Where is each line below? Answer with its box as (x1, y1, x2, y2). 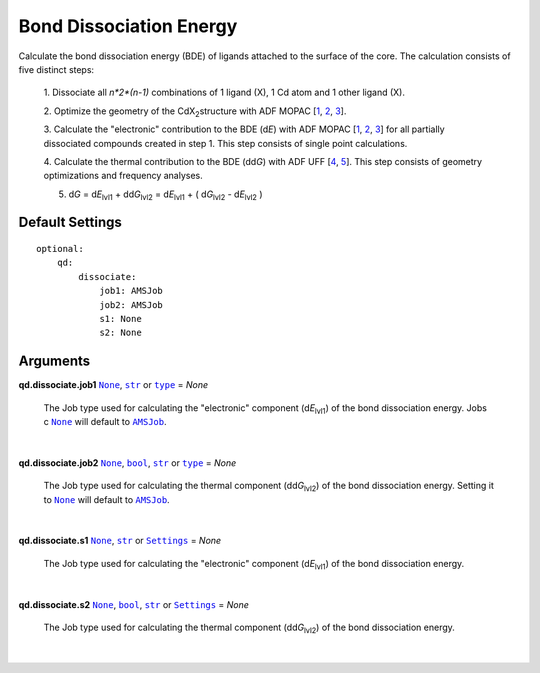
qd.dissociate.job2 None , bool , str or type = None (18, 456, 237, 469)
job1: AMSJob (99, 285, 164, 297)
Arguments (18, 353, 91, 370)
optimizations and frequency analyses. (43, 170, 204, 182)
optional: (36, 243, 84, 255)
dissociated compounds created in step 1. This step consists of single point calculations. (43, 137, 408, 149)
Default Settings (18, 214, 122, 231)
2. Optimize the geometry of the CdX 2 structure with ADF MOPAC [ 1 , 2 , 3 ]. (43, 105, 347, 119)
